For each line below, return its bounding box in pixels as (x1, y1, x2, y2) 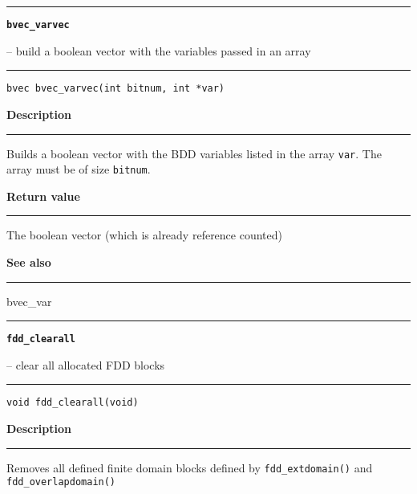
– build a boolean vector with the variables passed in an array (6, 42, 311, 59)
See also (6, 254, 51, 270)
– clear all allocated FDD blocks (6, 356, 165, 373)
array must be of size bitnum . (6, 161, 151, 178)
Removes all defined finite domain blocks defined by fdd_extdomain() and (6, 459, 373, 476)
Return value (6, 187, 80, 204)
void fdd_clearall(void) (6, 397, 139, 409)
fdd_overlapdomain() (6, 476, 116, 488)
